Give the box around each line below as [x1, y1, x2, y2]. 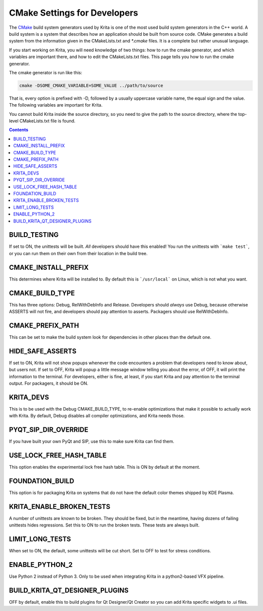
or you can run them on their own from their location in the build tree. [9, 250, 148, 256]
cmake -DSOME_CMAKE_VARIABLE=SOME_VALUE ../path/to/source [19, 83, 163, 88]
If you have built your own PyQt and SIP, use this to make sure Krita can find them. [9, 438, 175, 444]
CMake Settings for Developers [9, 7, 138, 18]
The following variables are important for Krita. [9, 102, 103, 108]
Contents [9, 127, 29, 133]
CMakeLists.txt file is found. [19, 118, 75, 124]
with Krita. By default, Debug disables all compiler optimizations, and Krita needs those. [9, 413, 185, 419]
